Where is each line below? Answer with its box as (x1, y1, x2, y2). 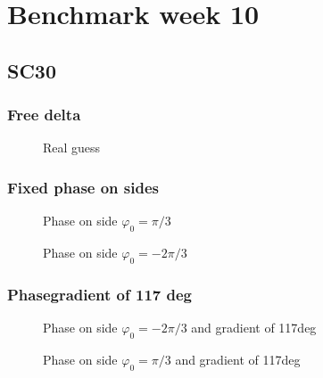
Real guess (43, 138, 101, 157)
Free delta (7, 103, 81, 126)
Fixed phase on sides (7, 176, 159, 198)
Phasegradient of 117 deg (7, 283, 192, 305)
